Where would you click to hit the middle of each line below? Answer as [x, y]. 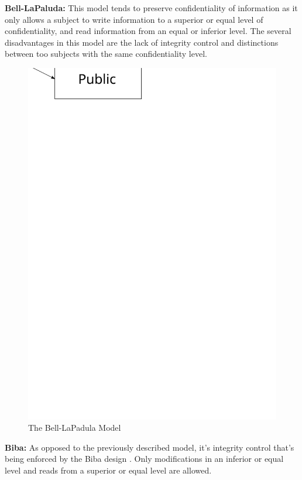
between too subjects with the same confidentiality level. [106, 54]
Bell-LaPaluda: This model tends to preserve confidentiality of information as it [151, 8]
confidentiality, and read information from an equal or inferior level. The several [148, 31]
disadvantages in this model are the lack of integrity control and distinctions [142, 42]
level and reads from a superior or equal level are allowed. [108, 470]
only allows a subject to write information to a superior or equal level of [134, 19]
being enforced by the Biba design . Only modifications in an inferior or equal [144, 459]
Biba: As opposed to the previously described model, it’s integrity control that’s [150, 447]
